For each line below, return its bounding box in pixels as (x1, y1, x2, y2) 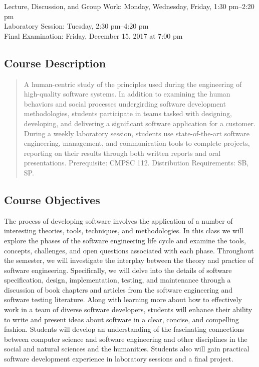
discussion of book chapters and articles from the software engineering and (4, 284, 233, 295)
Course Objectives (4, 192, 100, 207)
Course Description (4, 55, 106, 70)
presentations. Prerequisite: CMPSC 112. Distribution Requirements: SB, (24, 157, 249, 168)
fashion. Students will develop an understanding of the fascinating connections (4, 324, 244, 334)
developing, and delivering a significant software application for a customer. (24, 118, 255, 128)
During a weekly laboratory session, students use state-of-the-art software (24, 128, 249, 138)
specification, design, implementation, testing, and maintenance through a (4, 274, 231, 285)
